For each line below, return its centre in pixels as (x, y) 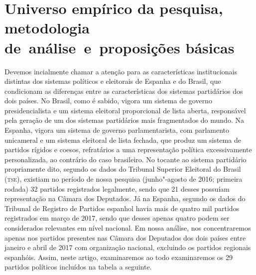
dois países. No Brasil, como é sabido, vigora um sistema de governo (108, 101)
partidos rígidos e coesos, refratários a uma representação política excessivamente (128, 149)
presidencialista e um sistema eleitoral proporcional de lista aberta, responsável (125, 110)
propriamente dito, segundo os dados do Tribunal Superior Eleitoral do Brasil (123, 169)
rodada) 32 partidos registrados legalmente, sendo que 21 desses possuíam (117, 188)
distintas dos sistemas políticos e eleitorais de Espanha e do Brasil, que (113, 81)
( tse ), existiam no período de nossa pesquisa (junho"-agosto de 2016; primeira (124, 179)
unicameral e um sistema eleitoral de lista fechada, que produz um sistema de (123, 139)
